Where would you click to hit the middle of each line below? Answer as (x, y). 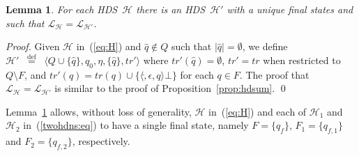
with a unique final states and (290, 9)
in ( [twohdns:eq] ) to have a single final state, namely (136, 125)
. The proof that (274, 74)
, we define (265, 46)
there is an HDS (171, 9)
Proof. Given (33, 46)
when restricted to (302, 60)
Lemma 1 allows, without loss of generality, (99, 111)
